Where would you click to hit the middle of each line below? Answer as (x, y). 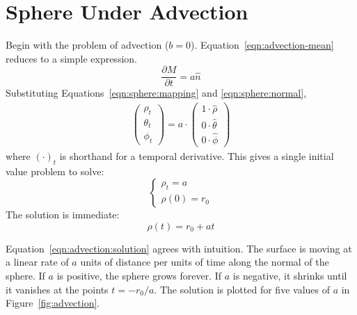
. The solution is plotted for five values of (242, 289)
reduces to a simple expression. (71, 58)
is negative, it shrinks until (290, 275)
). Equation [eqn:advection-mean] (262, 45)
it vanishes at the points (57, 289)
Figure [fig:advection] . (53, 303)
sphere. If (25, 275)
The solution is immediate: (63, 215)
